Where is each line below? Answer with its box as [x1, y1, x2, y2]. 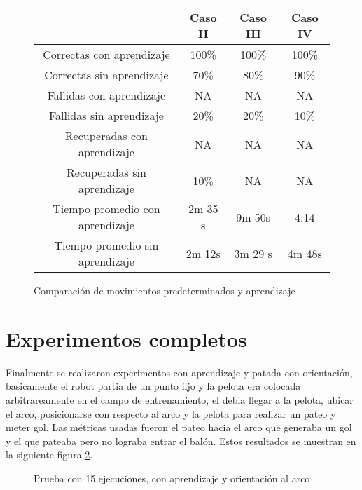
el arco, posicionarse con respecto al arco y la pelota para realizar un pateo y [6, 406, 336, 421]
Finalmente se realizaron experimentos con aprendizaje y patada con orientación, [6, 365, 353, 379]
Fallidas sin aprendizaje [48, 107, 164, 123]
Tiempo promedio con [53, 200, 160, 217]
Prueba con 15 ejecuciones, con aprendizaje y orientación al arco [34, 470, 310, 485]
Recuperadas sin [67, 164, 146, 180]
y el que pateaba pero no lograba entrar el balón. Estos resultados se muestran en [6, 433, 356, 448]
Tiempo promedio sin [54, 237, 159, 253]
